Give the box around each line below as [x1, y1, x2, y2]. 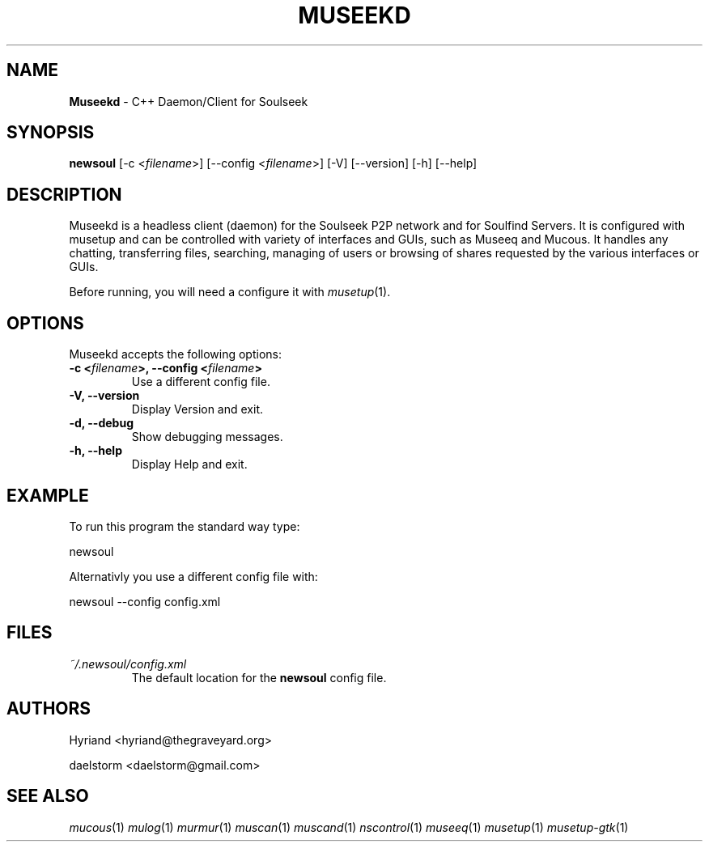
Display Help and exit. [131, 457, 248, 472]
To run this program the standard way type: [69, 519, 300, 533]
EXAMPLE [6, 485, 89, 506]
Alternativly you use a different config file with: [69, 569, 318, 583]
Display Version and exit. [131, 402, 264, 417]
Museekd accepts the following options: [69, 347, 282, 362]
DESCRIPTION [6, 184, 122, 205]
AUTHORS [6, 698, 91, 719]
